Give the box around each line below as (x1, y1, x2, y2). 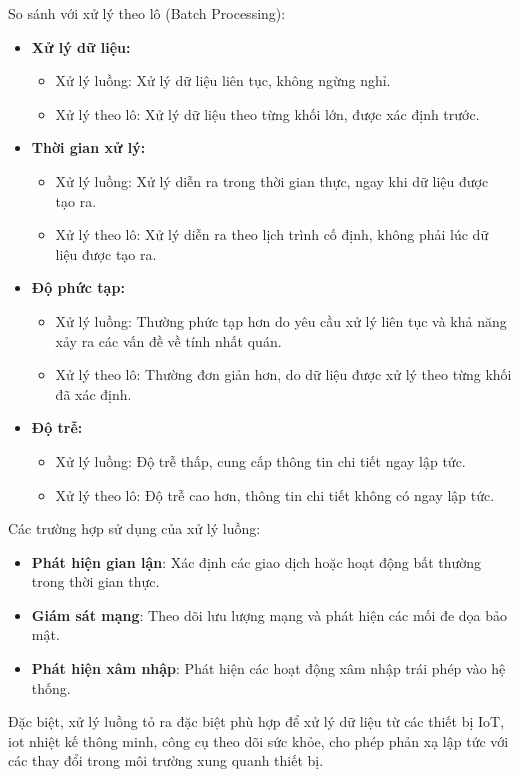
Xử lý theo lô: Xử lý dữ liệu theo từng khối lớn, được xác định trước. (55, 103, 480, 124)
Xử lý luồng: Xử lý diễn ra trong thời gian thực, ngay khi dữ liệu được (55, 170, 489, 191)
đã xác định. (55, 383, 132, 404)
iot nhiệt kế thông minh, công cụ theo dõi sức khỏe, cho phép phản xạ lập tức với (8, 730, 509, 751)
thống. (31, 677, 71, 698)
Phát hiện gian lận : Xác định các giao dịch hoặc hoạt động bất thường (31, 551, 482, 572)
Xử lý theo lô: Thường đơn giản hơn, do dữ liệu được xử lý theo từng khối (55, 364, 512, 385)
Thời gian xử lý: (31, 137, 146, 158)
